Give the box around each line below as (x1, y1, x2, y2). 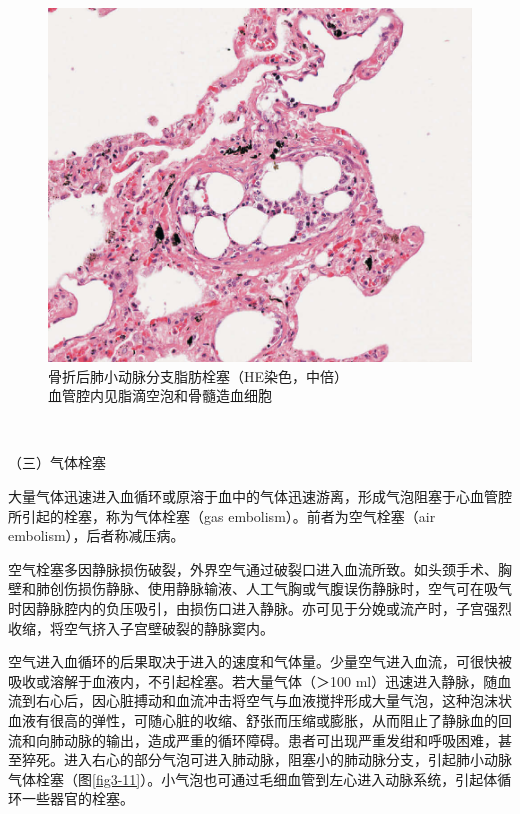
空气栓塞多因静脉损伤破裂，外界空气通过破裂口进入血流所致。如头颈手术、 (8, 558, 498, 579)
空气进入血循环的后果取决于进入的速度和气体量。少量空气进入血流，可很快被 (8, 651, 512, 672)
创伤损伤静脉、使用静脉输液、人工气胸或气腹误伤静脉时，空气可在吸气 (49, 578, 512, 599)
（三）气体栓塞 (8, 452, 106, 473)
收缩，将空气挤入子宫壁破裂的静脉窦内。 (8, 617, 274, 638)
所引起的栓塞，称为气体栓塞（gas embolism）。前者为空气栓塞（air (8, 505, 436, 526)
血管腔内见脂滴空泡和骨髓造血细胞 (48, 385, 272, 406)
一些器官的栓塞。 (21, 788, 134, 809)
